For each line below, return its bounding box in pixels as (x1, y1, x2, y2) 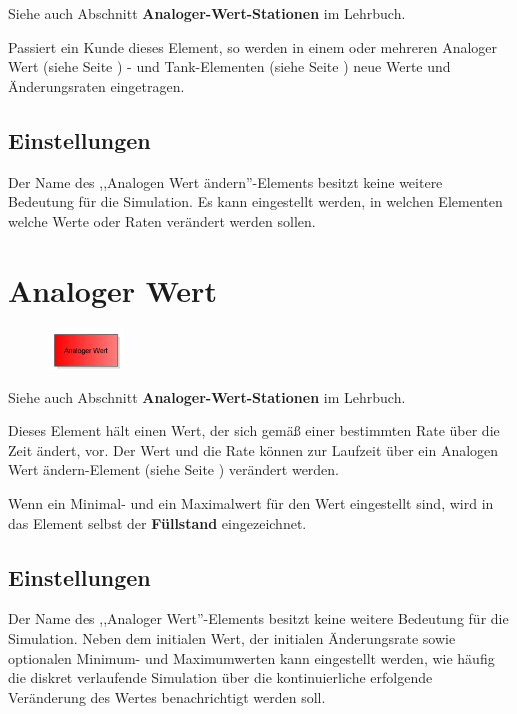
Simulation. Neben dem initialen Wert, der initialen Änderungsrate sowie (8, 628, 456, 649)
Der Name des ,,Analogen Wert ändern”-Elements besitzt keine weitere (8, 171, 443, 192)
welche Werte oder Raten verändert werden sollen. (8, 210, 316, 231)
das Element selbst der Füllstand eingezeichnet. (8, 512, 307, 533)
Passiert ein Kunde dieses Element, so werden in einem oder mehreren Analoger (8, 36, 498, 57)
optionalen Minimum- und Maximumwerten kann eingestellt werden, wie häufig (8, 647, 495, 668)
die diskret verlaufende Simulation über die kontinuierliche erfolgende (8, 667, 433, 688)
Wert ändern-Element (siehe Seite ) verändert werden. (8, 459, 340, 480)
